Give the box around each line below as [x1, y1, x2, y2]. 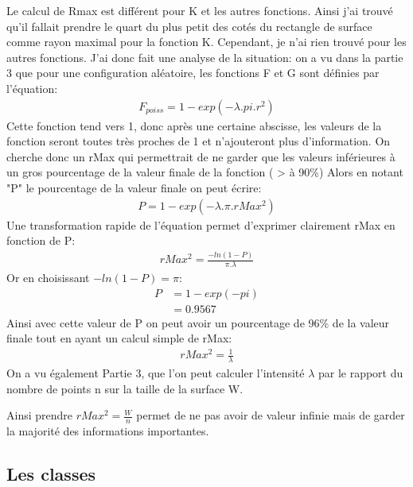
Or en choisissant [6, 269, 90, 285]
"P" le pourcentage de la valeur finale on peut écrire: [6, 179, 262, 195]
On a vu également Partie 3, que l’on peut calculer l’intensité [6, 365, 305, 381]
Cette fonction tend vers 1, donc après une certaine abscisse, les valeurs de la [6, 117, 382, 133]
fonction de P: [6, 232, 76, 249]
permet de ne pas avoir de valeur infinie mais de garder [136, 407, 405, 423]
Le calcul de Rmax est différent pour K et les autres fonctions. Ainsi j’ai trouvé [6, 2, 393, 18]
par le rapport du [318, 365, 403, 381]
